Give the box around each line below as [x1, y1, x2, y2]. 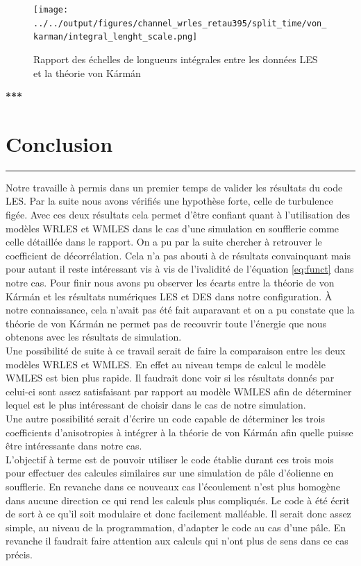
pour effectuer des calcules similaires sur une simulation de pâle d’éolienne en [6, 465, 334, 480]
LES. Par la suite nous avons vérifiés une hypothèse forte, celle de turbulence [6, 194, 333, 208]
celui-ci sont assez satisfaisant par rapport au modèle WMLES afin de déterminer [6, 384, 352, 398]
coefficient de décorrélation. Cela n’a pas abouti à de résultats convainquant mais [6, 248, 351, 262]
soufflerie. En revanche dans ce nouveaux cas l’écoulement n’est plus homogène [6, 479, 341, 493]
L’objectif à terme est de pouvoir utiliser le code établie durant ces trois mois [6, 452, 334, 466]
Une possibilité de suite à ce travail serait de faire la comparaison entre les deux [6, 343, 346, 357]
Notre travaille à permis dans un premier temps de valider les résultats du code [6, 180, 343, 194]
